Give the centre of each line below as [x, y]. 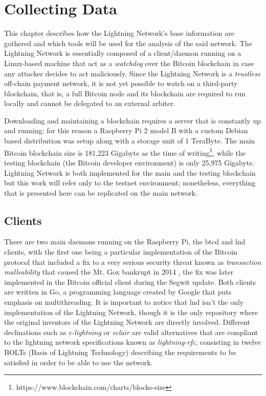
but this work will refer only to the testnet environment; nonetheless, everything [130, 183]
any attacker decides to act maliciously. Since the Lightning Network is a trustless [132, 73]
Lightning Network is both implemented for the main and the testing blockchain [130, 172]
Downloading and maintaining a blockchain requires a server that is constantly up [132, 120]
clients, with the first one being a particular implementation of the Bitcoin [121, 252]
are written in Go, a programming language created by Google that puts [118, 292]
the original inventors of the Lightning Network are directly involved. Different [127, 322]
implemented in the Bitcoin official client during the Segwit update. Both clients [130, 282]
